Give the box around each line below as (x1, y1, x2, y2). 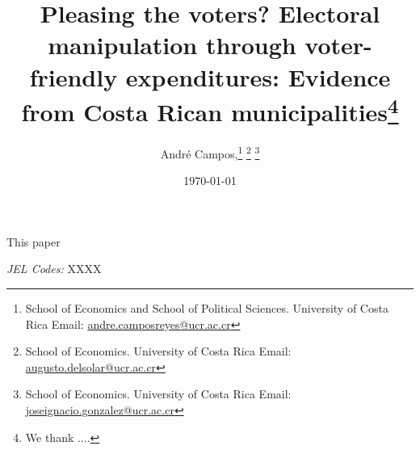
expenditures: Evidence (125, 60, 391, 93)
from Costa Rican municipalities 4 (21, 91, 399, 128)
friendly (29, 60, 118, 93)
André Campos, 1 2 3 (160, 143, 260, 162)
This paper (6, 233, 61, 250)
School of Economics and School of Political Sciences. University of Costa (25, 300, 388, 317)
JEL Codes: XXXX (6, 260, 102, 277)
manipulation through (48, 28, 296, 61)
